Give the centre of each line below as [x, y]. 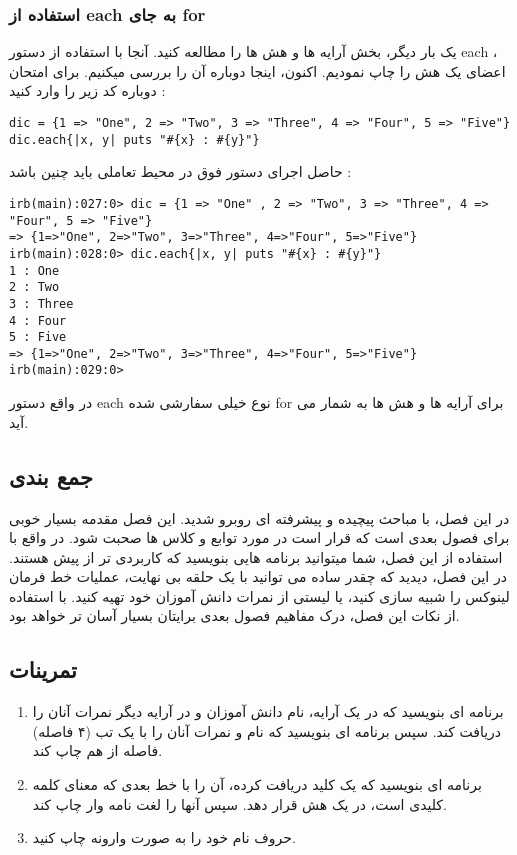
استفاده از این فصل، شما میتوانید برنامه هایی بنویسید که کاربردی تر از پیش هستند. [256, 556]
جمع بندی [51, 475]
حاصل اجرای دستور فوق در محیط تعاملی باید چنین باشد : [180, 171]
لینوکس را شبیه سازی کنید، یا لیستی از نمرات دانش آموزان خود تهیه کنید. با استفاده [259, 595]
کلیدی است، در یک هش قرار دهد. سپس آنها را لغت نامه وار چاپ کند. [239, 803]
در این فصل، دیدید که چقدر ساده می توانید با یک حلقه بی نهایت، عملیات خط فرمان [258, 576]
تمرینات [43, 669]
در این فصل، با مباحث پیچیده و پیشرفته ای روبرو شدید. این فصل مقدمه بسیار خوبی [259, 517]
